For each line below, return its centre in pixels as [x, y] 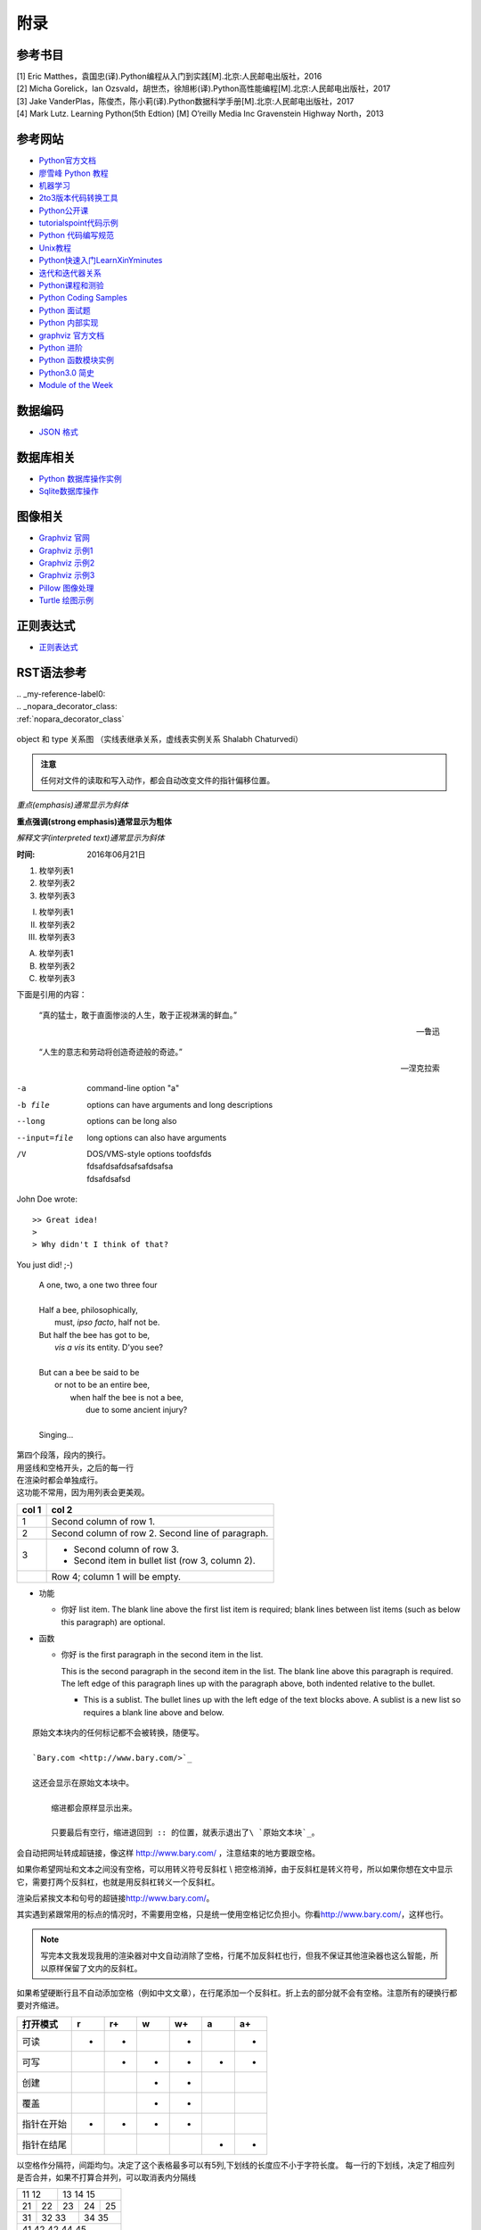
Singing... [56, 1434]
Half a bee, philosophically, [88, 1309]
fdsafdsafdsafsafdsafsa [130, 1166]
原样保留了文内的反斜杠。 [95, 1968]
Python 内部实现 [69, 323]
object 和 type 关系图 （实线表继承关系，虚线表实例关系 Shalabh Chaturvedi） [159, 739]
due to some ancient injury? [137, 1410]
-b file [33, 1105]
